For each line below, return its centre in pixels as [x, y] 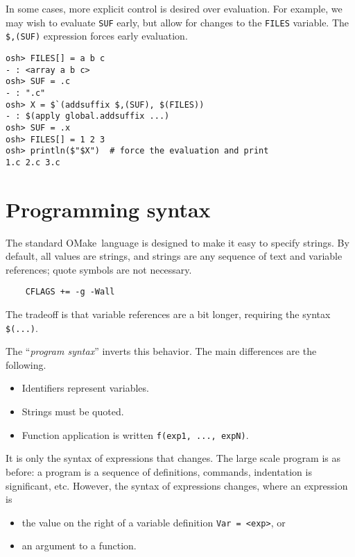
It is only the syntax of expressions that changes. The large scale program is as [173, 458]
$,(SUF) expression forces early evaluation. [97, 36]
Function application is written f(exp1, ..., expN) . [135, 434]
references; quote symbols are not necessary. [99, 269]
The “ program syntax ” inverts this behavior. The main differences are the [161, 351]
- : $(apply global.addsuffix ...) [88, 116]
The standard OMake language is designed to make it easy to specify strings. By [177, 242]
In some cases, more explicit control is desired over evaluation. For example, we [174, 8]
